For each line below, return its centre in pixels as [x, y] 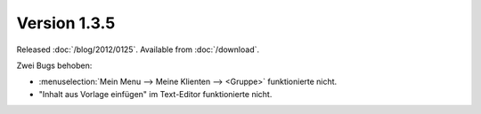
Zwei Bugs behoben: [54, 65]
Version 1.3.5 [66, 23]
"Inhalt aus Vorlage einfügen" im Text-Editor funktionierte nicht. [155, 94]
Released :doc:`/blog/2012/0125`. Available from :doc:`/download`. [138, 49]
